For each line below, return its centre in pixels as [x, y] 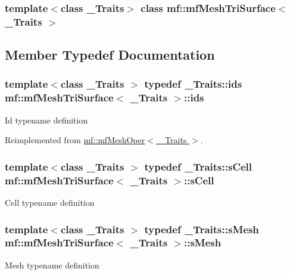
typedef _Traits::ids [193, 84]
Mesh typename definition [52, 265]
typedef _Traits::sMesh [202, 229]
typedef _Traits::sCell [198, 166]
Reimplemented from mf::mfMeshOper [75, 140]
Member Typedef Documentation [110, 55]
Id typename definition [46, 120]
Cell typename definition [50, 203]
